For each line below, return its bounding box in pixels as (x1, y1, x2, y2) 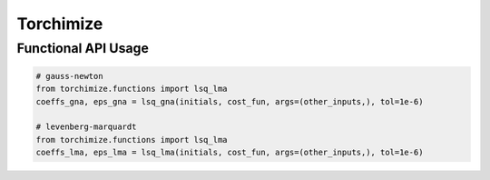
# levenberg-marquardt (35, 122, 137, 132)
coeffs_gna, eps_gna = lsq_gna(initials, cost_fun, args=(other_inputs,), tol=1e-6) (35, 96, 424, 106)
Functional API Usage (16, 40, 149, 56)
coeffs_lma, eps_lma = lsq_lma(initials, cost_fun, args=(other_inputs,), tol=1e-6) (35, 147, 424, 158)
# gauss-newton (35, 71, 103, 81)
